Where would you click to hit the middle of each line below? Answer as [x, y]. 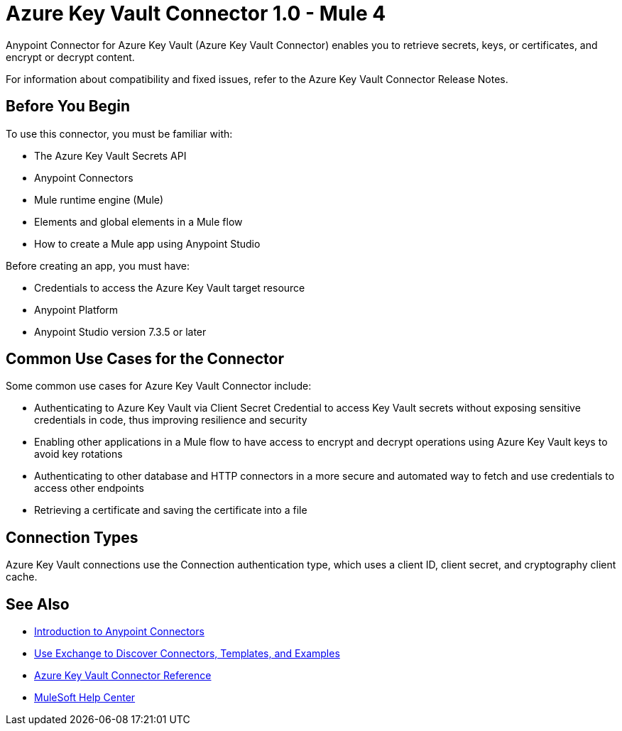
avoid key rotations [78, 454]
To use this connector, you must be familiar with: [119, 133]
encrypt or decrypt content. [70, 57]
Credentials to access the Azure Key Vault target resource [170, 287]
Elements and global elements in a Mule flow [138, 221]
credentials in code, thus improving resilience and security [171, 420]
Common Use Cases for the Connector [145, 359]
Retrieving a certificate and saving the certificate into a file [171, 510]
